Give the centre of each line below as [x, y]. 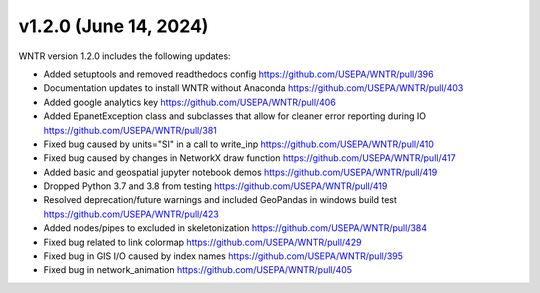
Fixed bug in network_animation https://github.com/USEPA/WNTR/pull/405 [198, 270]
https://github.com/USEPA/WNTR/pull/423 [131, 214]
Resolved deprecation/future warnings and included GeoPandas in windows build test [220, 200]
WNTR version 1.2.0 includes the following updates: [124, 56]
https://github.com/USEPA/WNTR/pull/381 [130, 130]
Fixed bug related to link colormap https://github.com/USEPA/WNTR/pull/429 [202, 242]
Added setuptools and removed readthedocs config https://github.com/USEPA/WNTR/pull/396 [238, 74]
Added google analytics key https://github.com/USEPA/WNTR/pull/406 [190, 102]
